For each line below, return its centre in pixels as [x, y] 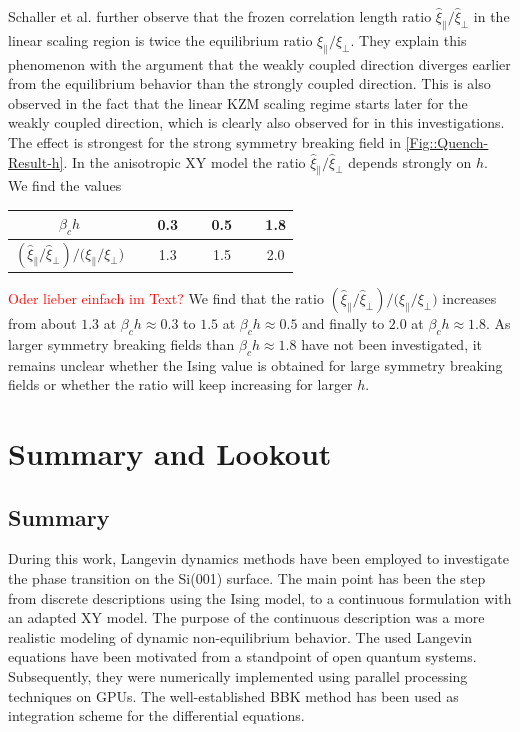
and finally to [343, 323]
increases [469, 298]
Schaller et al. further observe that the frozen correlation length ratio [220, 16]
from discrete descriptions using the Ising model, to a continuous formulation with [260, 597]
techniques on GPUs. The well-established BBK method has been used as [233, 695]
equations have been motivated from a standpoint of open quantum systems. [242, 656]
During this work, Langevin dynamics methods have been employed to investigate [258, 558]
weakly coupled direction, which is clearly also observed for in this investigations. [256, 122]
